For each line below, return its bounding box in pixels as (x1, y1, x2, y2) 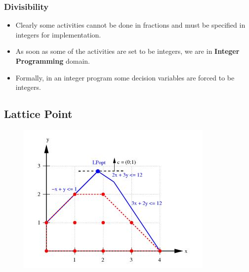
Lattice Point (4, 106, 73, 121)
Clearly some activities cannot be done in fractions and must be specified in (15, 20, 246, 30)
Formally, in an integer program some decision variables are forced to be (15, 72, 235, 82)
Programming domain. (15, 56, 90, 66)
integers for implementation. (15, 29, 101, 39)
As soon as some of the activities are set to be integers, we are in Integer (15, 46, 240, 56)
